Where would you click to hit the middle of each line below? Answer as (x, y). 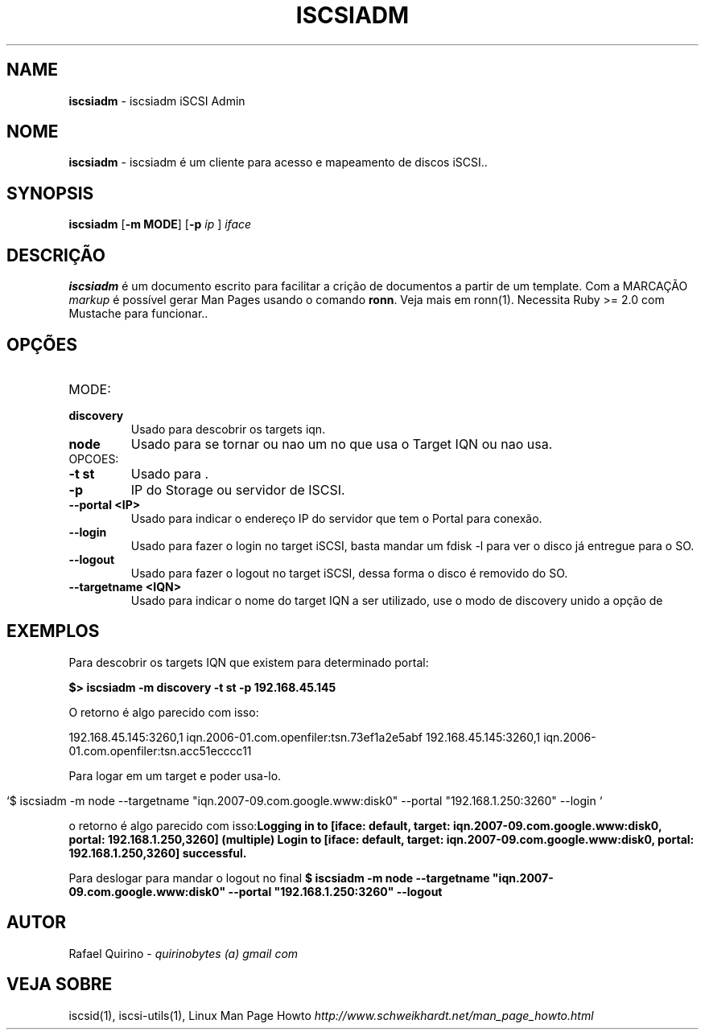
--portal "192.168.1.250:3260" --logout (335, 891)
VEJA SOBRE (60, 985)
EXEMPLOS (53, 631)
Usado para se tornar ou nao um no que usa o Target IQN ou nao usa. (342, 444)
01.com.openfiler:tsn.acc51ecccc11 (160, 750)
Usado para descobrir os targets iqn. (228, 429)
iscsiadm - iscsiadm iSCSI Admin (157, 101)
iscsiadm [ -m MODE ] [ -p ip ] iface (160, 224)
